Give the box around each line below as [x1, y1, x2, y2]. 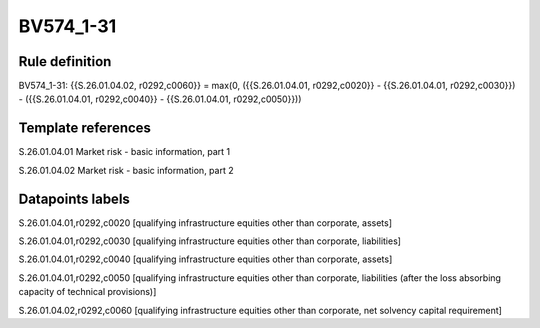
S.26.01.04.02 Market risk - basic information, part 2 [18, 164, 234, 176]
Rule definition [18, 53, 112, 70]
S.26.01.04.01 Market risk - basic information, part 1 [18, 146, 231, 158]
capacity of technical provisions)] [18, 286, 157, 298]
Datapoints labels [18, 190, 130, 207]
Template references [18, 120, 152, 137]
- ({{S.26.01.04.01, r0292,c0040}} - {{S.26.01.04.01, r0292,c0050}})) [18, 93, 302, 105]
